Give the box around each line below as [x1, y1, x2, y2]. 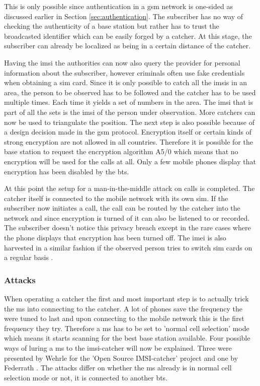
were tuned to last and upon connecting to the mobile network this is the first [4, 313, 244, 324]
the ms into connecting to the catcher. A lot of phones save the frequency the [4, 303, 242, 313]
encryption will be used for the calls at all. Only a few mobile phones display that [4, 156, 256, 166]
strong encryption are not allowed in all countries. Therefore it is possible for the [4, 136, 253, 147]
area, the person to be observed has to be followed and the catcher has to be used [4, 87, 256, 97]
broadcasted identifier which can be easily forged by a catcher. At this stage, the [4, 30, 252, 41]
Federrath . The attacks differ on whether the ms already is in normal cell [4, 362, 232, 373]
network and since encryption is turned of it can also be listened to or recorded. [4, 212, 250, 223]
